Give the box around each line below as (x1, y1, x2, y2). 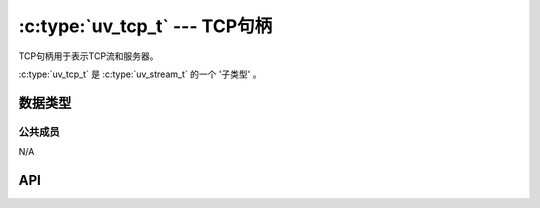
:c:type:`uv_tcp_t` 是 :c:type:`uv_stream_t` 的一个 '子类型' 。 (18, 68, 262, 80)
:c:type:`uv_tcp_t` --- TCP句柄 (18, 15, 273, 37)
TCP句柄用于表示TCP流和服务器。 (18, 50, 159, 62)
